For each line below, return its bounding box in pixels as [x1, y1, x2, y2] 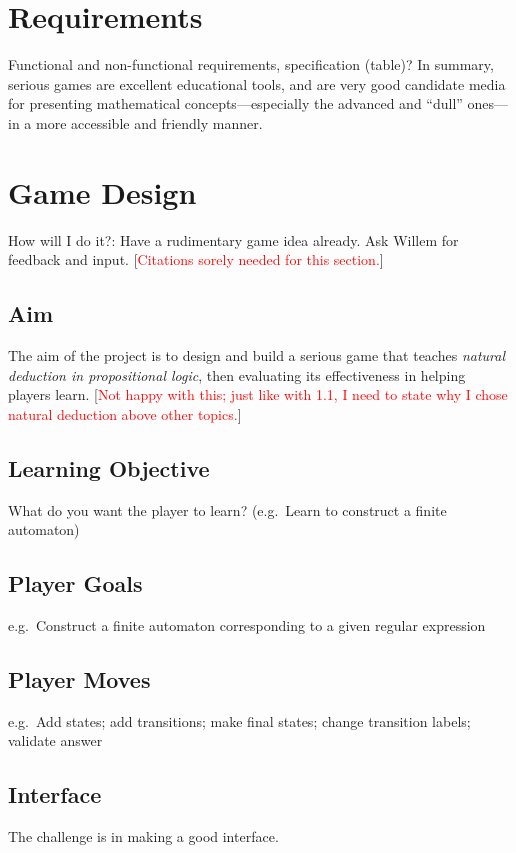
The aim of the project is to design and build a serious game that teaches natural [8, 345, 505, 366]
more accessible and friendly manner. [35, 112, 263, 133]
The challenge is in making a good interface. [8, 826, 279, 847]
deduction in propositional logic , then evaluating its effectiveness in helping [8, 364, 466, 385]
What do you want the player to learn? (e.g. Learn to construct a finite [8, 499, 447, 520]
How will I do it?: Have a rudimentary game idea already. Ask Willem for [8, 229, 459, 250]
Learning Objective [8, 452, 210, 483]
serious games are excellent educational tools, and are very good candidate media [8, 73, 506, 94]
